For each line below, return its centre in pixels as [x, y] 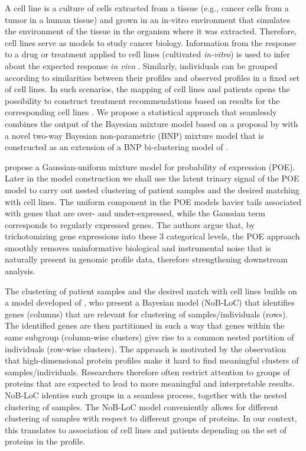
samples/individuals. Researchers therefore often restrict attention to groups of [147, 371]
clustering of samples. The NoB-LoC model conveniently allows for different [142, 406]
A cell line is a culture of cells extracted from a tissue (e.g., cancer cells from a [147, 8]
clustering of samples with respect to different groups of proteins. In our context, [151, 418]
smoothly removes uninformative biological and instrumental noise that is [138, 247]
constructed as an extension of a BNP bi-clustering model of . [116, 147]
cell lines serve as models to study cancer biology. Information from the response [151, 42]
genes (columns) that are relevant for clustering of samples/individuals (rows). [147, 314]
